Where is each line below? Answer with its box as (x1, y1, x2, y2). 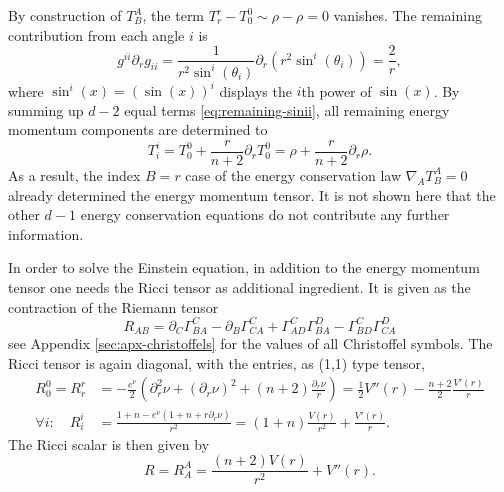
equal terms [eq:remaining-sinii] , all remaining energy (124, 99, 450, 120)
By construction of (8, 5, 122, 25)
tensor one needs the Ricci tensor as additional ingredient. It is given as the (8, 276, 471, 297)
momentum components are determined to (8, 119, 268, 140)
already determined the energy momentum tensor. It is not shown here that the (8, 184, 496, 205)
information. (8, 223, 84, 244)
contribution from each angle (8, 24, 185, 45)
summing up (8, 99, 84, 120)
